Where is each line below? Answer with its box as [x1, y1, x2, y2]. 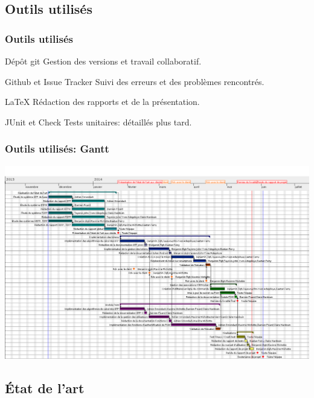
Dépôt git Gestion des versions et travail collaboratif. [5, 55, 202, 67]
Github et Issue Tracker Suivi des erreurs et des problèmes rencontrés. [5, 75, 264, 87]
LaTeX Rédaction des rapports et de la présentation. [5, 95, 200, 108]
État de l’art [5, 378, 85, 397]
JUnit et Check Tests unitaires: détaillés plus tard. [5, 115, 192, 128]
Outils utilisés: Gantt [5, 141, 109, 156]
